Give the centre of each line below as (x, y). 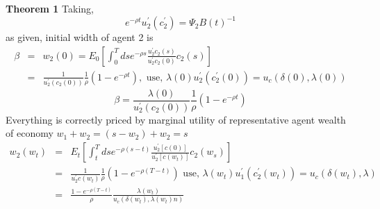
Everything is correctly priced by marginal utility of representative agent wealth (176, 119)
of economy (30, 133)
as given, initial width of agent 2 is (80, 37)
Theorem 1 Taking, (50, 8)
